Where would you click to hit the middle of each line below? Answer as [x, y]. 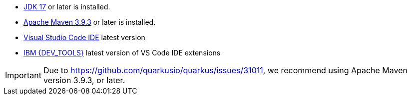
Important [23, 75]
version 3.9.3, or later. [84, 80]
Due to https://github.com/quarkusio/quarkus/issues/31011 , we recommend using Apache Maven [225, 70]
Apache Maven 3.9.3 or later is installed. [90, 22]
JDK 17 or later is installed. [67, 7]
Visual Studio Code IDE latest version [84, 37]
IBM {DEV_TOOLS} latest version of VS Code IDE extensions [122, 53]
